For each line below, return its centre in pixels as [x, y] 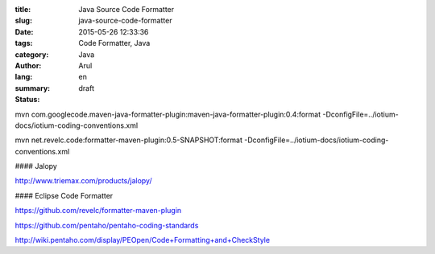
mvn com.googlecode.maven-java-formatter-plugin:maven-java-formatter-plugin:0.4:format [168, 114]
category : [32, 54]
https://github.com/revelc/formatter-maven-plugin [98, 211]
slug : [23, 21]
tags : [24, 43]
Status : [27, 100]
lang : [24, 77]
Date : [24, 31]
